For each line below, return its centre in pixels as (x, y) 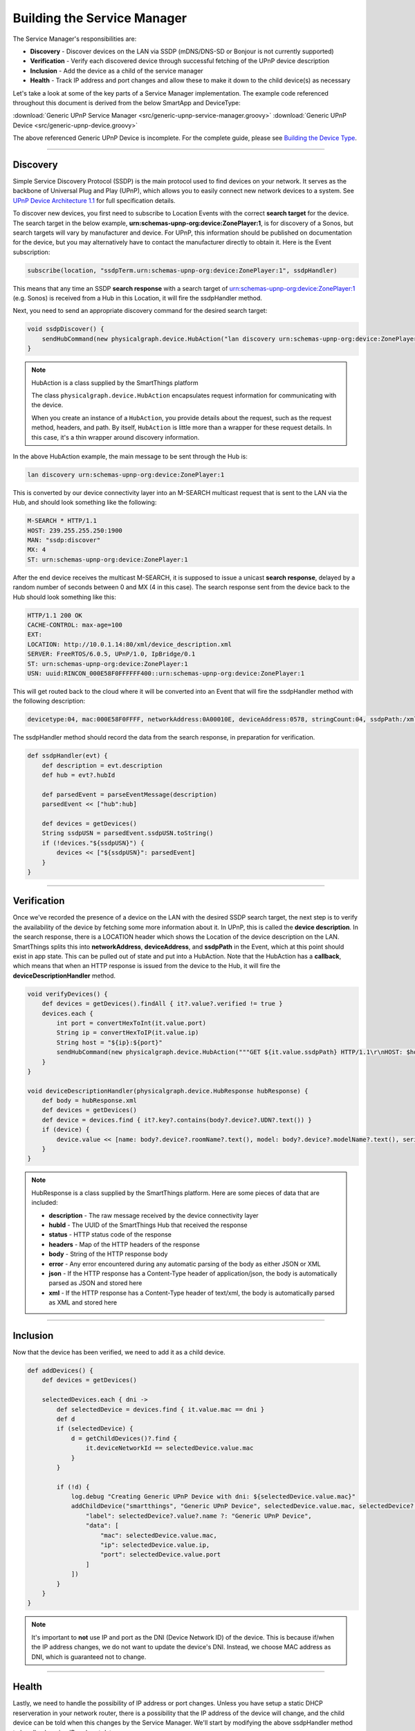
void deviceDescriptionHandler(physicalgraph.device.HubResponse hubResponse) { (168, 1091)
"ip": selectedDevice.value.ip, (155, 1545)
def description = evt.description (102, 765)
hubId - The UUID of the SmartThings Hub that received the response (148, 1225)
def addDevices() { (60, 1370)
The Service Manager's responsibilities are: (75, 39)
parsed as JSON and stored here (95, 1283)
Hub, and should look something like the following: (85, 503)
